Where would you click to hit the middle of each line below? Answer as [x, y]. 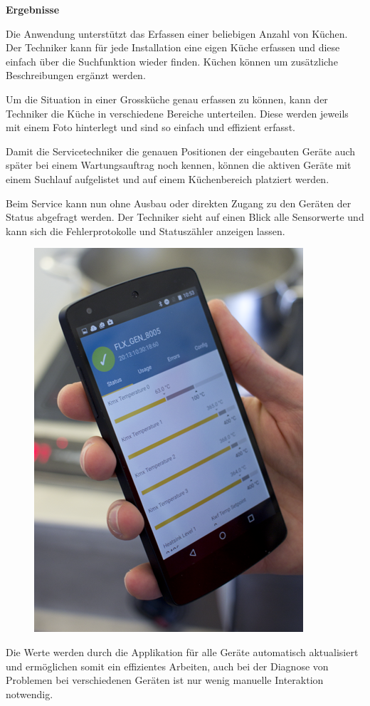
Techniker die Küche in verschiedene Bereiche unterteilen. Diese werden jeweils [177, 113]
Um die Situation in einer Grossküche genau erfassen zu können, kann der [167, 99]
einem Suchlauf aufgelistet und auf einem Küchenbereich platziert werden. [168, 178]
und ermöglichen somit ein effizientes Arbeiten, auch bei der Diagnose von [167, 666]
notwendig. [30, 694]
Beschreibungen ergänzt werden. [76, 75]
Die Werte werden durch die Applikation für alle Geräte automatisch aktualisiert [182, 652]
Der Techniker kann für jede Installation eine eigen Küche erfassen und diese [173, 47]
